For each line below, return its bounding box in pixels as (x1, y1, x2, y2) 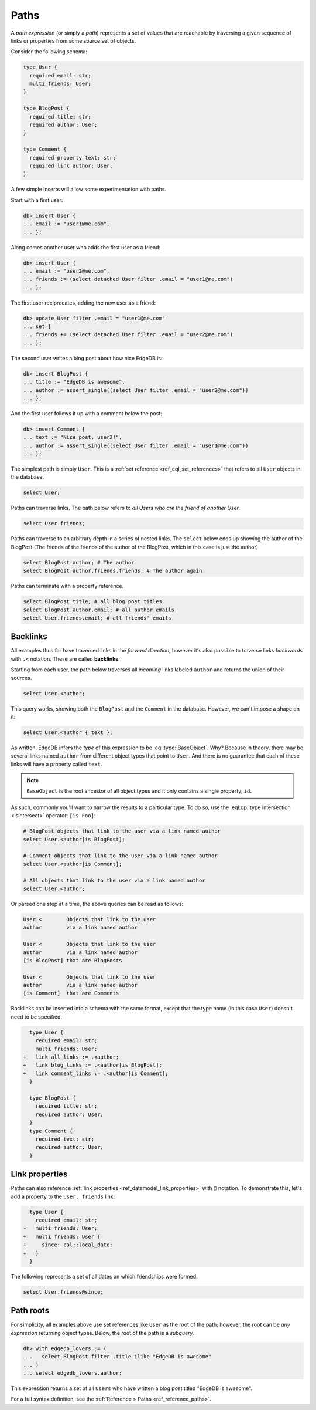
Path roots (11, 1306, 50, 1316)
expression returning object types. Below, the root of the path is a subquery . (11, 1329, 195, 1336)
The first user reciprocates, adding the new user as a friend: (11, 299, 156, 306)
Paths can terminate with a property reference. (11, 583, 124, 590)
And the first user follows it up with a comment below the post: (11, 410, 162, 417)
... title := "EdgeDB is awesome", (23, 378, 125, 386)
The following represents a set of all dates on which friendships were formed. (11, 1273, 198, 1280)
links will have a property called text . (11, 760, 102, 767)
